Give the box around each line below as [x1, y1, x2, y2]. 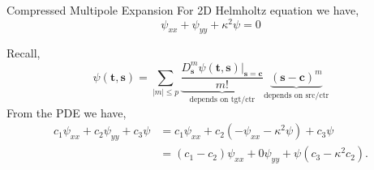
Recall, [6, 45, 41, 62]
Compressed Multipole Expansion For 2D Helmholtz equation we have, [6, 2, 359, 18]
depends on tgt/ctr [189, 96, 256, 104]
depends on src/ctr [264, 91, 329, 100]
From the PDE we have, [6, 104, 127, 121]
